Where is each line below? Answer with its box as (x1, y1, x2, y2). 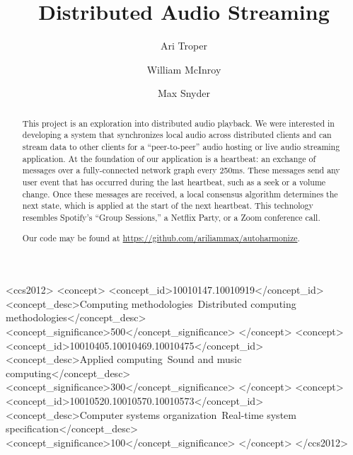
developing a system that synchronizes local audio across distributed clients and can (22, 129, 332, 141)
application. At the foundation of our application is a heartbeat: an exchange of (22, 152, 316, 164)
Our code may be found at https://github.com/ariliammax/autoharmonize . (22, 231, 300, 243)
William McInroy (146, 62, 221, 76)
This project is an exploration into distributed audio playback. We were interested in (22, 117, 335, 129)
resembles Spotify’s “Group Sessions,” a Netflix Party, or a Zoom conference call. (22, 211, 320, 223)
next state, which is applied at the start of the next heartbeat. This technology (22, 200, 313, 212)
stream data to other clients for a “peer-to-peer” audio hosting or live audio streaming (22, 141, 340, 153)
